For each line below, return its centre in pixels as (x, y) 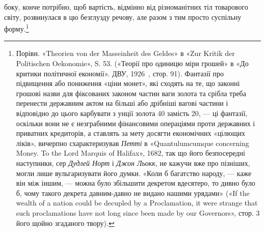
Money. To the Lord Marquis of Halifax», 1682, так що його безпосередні (130, 153)
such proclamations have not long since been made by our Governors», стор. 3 (138, 212)
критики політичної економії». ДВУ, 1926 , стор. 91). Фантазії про (120, 73)
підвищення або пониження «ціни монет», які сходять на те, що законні (128, 83)
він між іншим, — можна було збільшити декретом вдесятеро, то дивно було (136, 183)
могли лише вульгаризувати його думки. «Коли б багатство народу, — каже (134, 173)
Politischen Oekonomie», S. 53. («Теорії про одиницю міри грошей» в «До (132, 63)
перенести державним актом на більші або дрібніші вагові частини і (122, 103)
